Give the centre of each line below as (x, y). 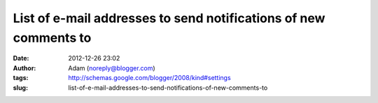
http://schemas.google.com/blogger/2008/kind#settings (149, 78)
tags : (21, 78)
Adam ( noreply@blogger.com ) (112, 68)
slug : (20, 88)
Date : (21, 58)
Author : (24, 68)
